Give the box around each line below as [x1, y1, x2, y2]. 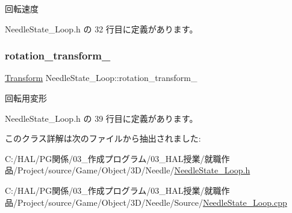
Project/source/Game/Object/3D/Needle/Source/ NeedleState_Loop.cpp [17, 196, 287, 208]
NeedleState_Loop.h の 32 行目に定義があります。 [5, 22, 198, 35]
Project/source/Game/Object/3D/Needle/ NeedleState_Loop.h [17, 164, 250, 176]
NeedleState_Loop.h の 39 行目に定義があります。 [5, 112, 198, 124]
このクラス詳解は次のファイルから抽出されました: [5, 132, 201, 145]
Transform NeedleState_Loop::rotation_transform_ [5, 71, 197, 84]
